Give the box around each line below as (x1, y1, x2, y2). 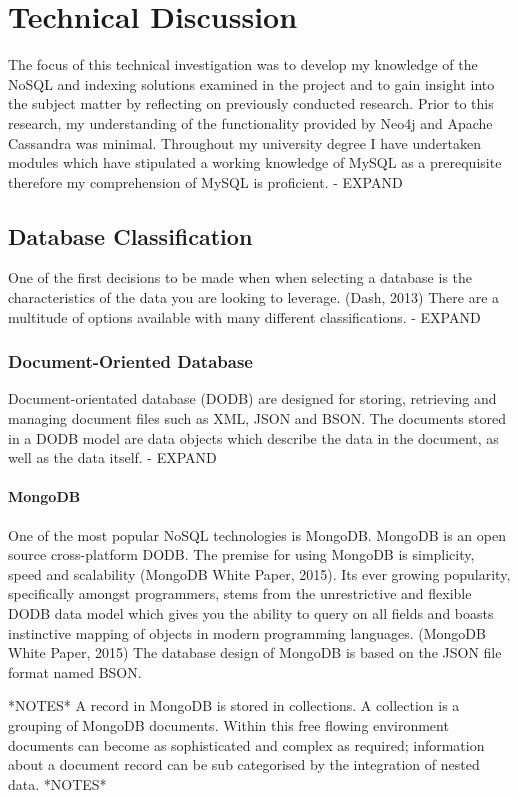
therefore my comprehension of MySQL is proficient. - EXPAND (8, 171, 403, 192)
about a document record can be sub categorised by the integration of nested (8, 754, 480, 775)
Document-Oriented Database (8, 349, 253, 374)
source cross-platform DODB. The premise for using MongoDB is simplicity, (8, 544, 475, 565)
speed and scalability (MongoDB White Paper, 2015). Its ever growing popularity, (8, 563, 511, 584)
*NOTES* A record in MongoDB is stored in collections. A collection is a (8, 695, 460, 716)
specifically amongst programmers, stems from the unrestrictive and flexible (8, 583, 472, 604)
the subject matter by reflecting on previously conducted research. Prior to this (8, 93, 494, 114)
